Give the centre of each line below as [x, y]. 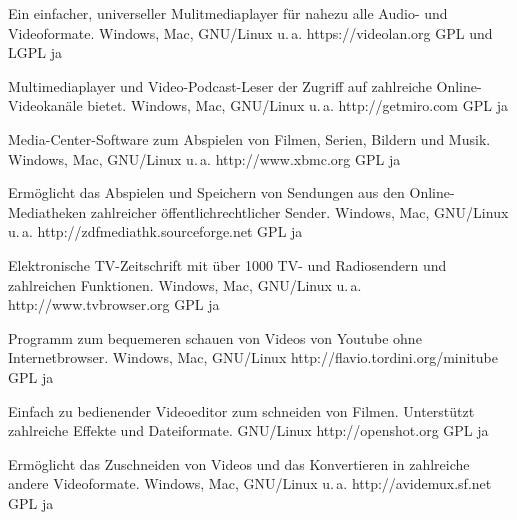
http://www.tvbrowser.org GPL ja [114, 304]
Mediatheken [47, 211]
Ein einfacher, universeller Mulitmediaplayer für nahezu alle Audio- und [228, 13]
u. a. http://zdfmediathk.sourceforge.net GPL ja [155, 231]
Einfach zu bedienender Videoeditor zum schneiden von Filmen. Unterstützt [241, 410]
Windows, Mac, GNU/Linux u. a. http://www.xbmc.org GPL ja [204, 158]
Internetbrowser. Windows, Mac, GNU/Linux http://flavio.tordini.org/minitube [253, 357]
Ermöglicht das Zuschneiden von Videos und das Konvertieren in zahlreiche [239, 463]
